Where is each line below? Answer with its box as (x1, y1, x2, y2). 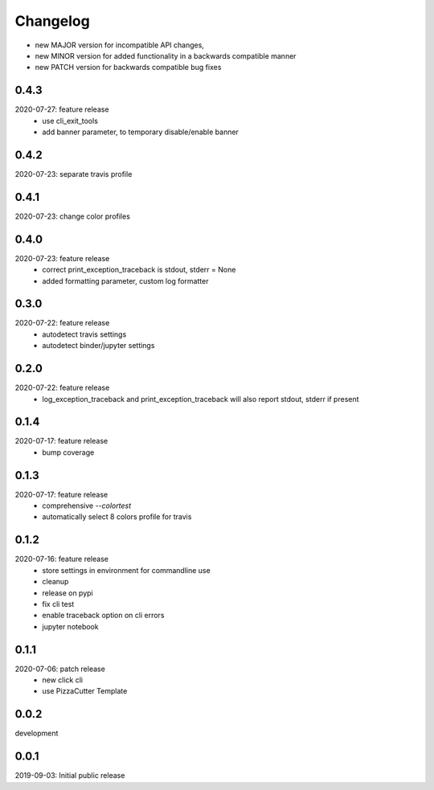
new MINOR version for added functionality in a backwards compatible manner (35, 51, 297, 60)
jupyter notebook (42, 621, 100, 631)
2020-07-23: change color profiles (14, 211, 130, 221)
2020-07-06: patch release (14, 664, 106, 673)
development (14, 728, 59, 739)
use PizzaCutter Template (42, 686, 128, 696)
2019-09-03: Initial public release (14, 771, 125, 780)
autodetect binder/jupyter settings (42, 341, 155, 350)
